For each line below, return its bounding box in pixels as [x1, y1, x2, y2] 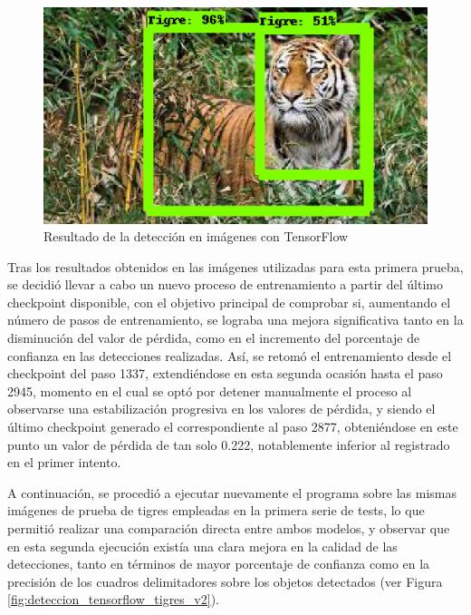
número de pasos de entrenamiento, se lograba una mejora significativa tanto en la [7, 310, 464, 329]
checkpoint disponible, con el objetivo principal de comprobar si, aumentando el [7, 292, 451, 311]
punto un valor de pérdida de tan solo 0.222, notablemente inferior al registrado [7, 434, 450, 454]
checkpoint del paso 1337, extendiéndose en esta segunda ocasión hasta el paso [7, 364, 443, 383]
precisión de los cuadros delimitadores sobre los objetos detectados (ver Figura [7, 571, 443, 591]
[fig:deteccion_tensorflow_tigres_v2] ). [7, 590, 219, 609]
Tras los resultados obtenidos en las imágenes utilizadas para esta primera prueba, [7, 257, 464, 276]
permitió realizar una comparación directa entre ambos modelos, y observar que [7, 519, 450, 537]
